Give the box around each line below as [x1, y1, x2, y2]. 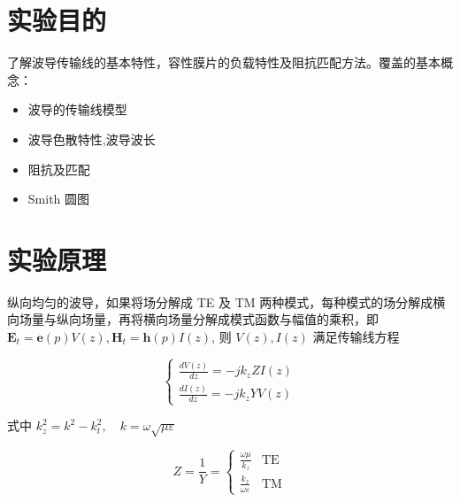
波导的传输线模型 [27, 100, 127, 119]
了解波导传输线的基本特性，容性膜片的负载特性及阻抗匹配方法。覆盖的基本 [7, 53, 441, 72]
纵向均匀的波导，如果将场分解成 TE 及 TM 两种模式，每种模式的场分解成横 [7, 292, 446, 311]
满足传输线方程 [312, 328, 400, 345]
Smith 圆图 [27, 189, 90, 208]
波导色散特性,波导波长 [27, 129, 156, 148]
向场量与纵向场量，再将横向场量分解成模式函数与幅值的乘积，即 [7, 310, 379, 328]
